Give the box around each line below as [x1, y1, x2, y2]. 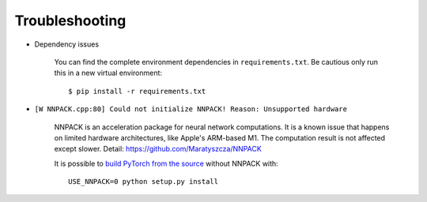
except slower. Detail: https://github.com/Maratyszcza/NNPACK [54, 144, 263, 154]
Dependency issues [34, 39, 99, 49]
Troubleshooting [14, 12, 127, 29]
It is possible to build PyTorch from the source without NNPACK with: [54, 159, 278, 168]
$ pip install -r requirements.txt [68, 87, 206, 95]
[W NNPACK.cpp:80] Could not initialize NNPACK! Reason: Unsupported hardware [34, 105, 348, 114]
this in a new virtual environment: [54, 68, 162, 78]
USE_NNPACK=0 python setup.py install [68, 178, 219, 186]
